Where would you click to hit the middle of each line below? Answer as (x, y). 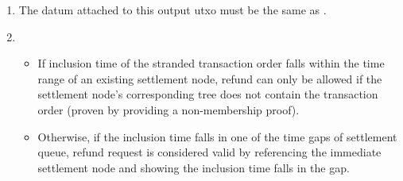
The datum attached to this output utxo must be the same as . (172, 10)
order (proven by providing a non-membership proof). (169, 109)
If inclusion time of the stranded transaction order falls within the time (211, 63)
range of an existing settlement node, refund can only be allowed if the (210, 78)
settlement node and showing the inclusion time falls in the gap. (194, 167)
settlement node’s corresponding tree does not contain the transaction (208, 94)
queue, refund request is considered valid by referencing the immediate (209, 152)
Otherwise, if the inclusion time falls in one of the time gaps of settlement (217, 136)
